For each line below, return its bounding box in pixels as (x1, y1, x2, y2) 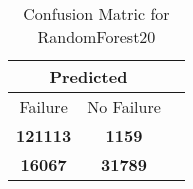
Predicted (49, 65, 128, 88)
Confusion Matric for (23, 2, 170, 25)
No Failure (87, 95, 161, 118)
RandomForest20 (37, 25, 156, 48)
